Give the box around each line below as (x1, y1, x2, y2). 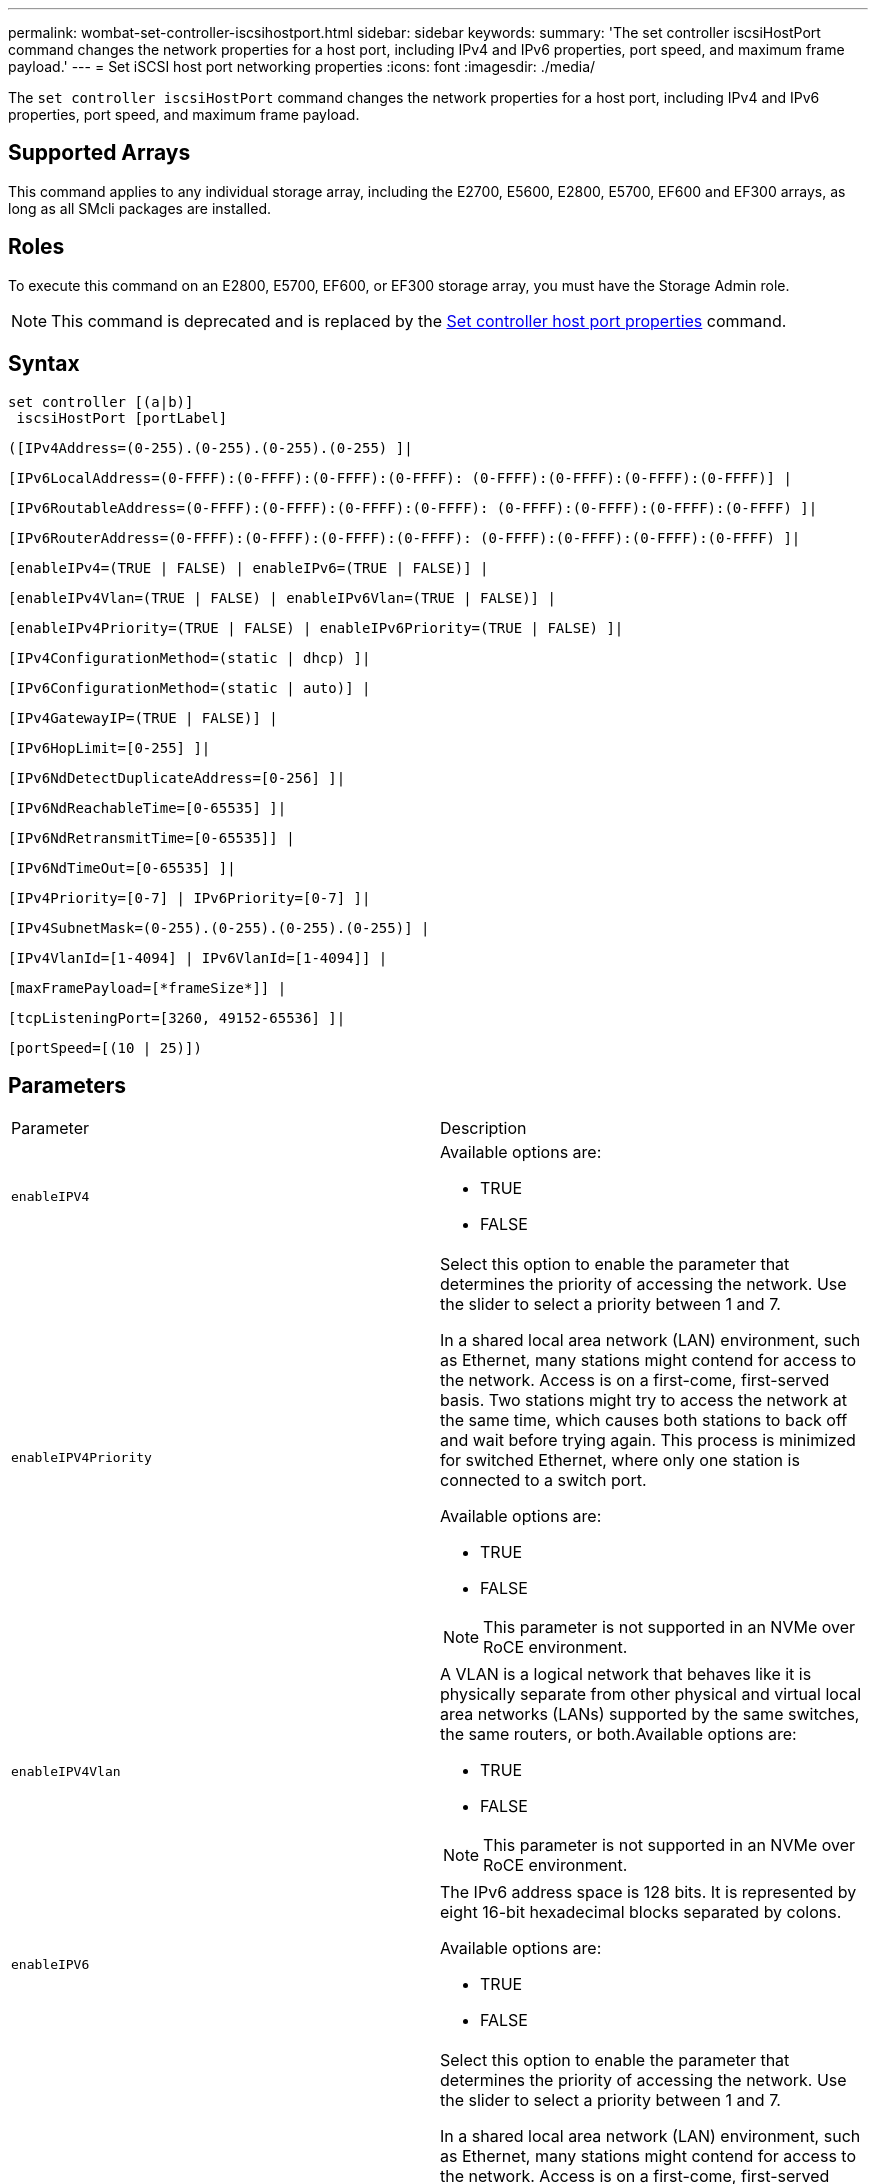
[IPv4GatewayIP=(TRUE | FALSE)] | (8, 709, 278, 726)
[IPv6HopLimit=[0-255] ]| (8, 739, 211, 756)
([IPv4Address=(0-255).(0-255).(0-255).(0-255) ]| (8, 439, 413, 456)
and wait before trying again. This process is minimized (440, 1430, 856, 1451)
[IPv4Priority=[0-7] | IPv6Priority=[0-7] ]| (8, 889, 371, 906)
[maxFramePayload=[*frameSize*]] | (8, 979, 287, 996)
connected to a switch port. (440, 1470, 647, 1491)
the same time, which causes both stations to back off (440, 1410, 848, 1431)
